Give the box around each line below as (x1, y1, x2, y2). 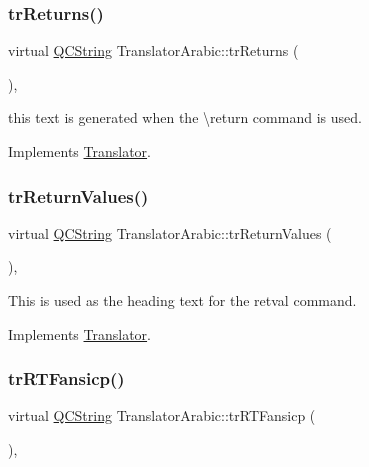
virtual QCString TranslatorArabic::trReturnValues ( (8, 222, 332, 243)
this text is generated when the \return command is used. (8, 107, 362, 128)
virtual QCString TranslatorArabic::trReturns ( (8, 40, 299, 61)
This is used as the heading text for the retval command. (8, 290, 357, 310)
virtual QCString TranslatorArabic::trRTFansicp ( (8, 405, 316, 426)
